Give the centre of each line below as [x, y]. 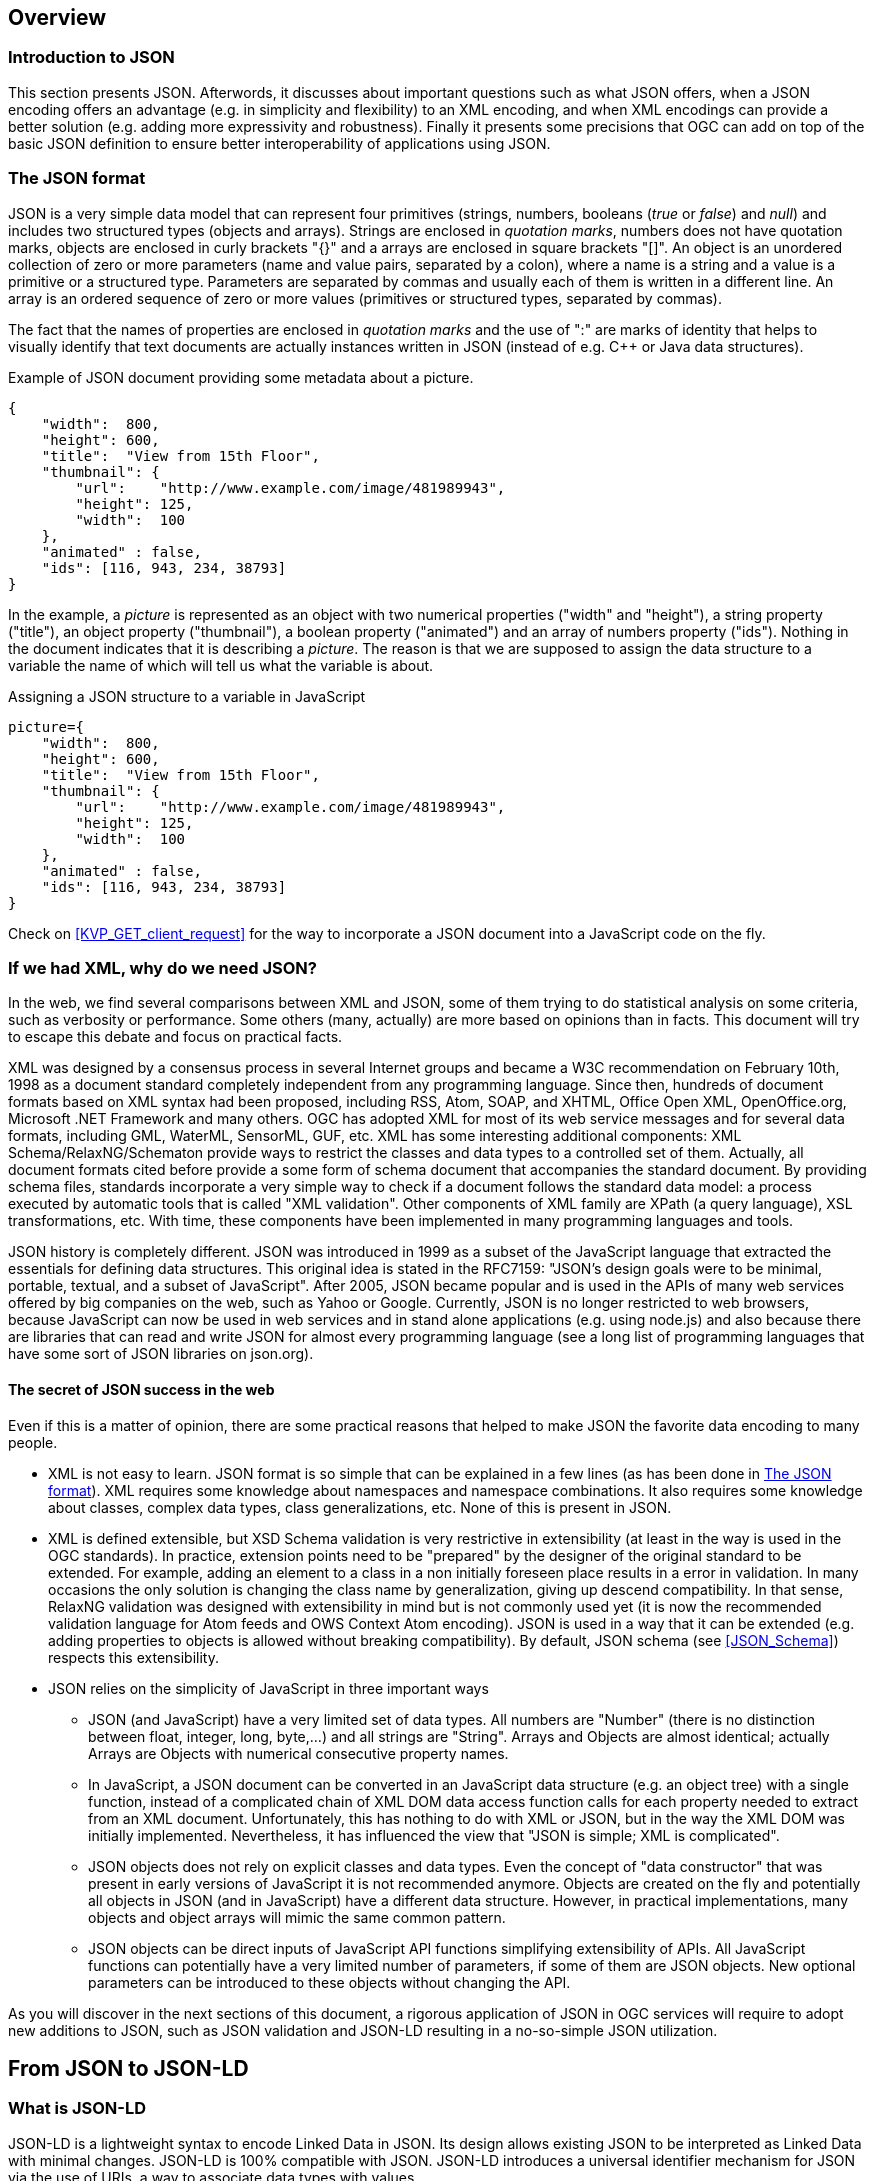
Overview [57, 17]
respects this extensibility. [133, 1657]
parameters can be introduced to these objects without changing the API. [329, 1982]
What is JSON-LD [77, 2108]
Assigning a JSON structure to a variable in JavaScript [187, 696]
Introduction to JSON [91, 57]
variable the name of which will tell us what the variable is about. [221, 665]
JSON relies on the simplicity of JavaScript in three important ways [268, 1688]
